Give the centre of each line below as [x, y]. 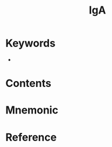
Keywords [31, 43]
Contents [29, 83]
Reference [31, 137]
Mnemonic [32, 110]
